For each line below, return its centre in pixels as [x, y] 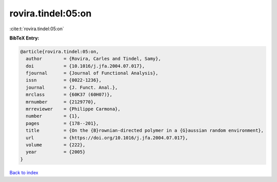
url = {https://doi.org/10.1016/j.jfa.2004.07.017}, [107, 138]
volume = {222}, [56, 145]
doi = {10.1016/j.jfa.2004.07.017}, [85, 66]
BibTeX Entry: [24, 38]
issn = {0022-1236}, [64, 80]
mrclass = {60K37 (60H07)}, [69, 95]
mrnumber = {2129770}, [61, 102]
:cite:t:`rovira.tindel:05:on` [37, 29]
